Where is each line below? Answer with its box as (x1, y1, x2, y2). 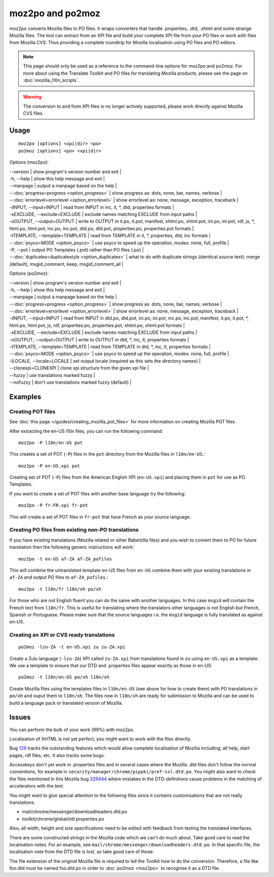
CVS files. (23, 110, 44, 116)
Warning (23, 94, 42, 100)
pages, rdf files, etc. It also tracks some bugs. (9, 752, 105, 758)
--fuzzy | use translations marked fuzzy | (9, 372, 95, 378)
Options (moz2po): (9, 159, 49, 165)
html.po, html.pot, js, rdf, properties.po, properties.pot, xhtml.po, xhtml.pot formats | (9, 322, 185, 328)
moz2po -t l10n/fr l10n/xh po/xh (18, 586, 101, 592)
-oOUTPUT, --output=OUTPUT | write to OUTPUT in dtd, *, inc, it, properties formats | (9, 336, 189, 342)
